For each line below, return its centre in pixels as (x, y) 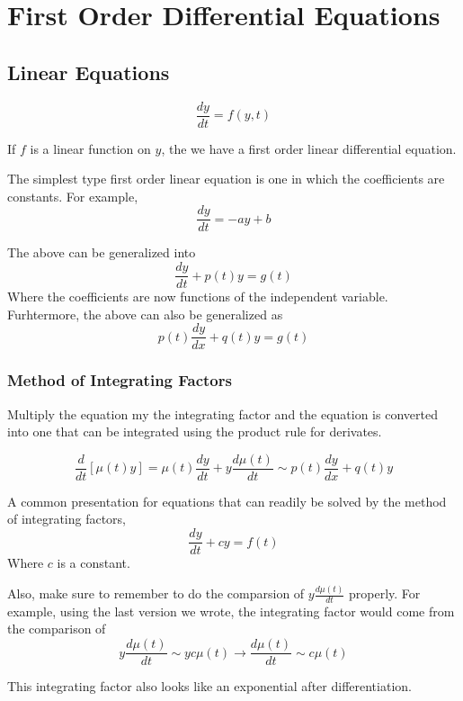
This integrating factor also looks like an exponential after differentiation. (209, 686)
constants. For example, (73, 196)
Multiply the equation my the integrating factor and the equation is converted (223, 413)
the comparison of (57, 629)
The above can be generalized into (102, 252)
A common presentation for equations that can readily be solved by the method (227, 501)
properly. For (385, 593)
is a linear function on (90, 148)
